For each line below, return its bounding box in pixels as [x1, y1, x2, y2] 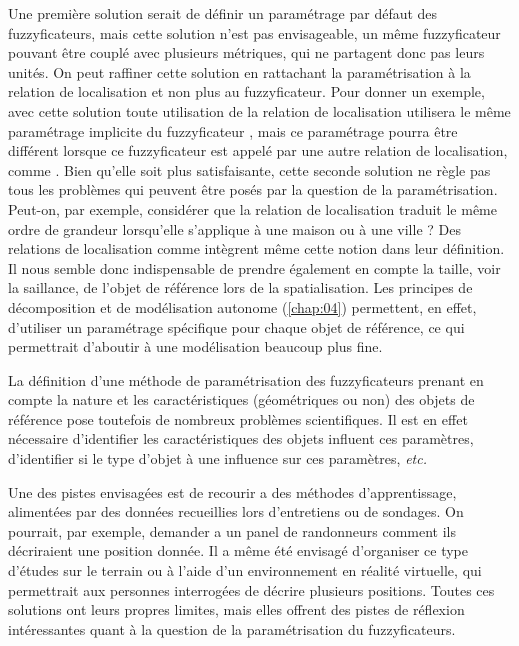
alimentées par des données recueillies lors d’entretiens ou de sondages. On [8, 501, 464, 522]
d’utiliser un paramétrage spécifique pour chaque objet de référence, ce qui [8, 316, 465, 337]
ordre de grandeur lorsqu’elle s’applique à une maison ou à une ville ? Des [8, 218, 461, 239]
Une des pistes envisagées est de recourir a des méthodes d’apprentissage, [8, 481, 457, 502]
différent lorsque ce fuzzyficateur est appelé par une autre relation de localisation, [8, 140, 508, 161]
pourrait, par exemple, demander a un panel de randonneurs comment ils [8, 520, 457, 541]
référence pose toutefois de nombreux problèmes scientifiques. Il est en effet [8, 408, 468, 429]
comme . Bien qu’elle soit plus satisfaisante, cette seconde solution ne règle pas [8, 159, 491, 180]
